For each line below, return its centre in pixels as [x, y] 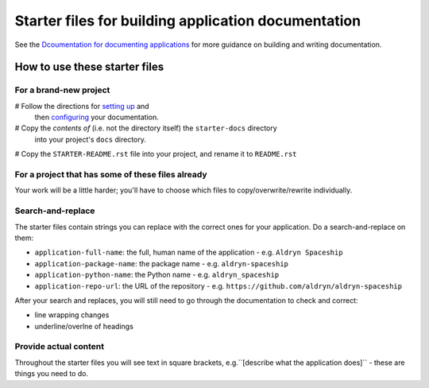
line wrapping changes [72, 315]
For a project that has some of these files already [111, 175]
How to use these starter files [89, 67]
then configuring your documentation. [97, 117]
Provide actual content [60, 347]
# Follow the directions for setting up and [82, 106]
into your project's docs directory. [91, 139]
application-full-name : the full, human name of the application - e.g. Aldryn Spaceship [189, 252]
